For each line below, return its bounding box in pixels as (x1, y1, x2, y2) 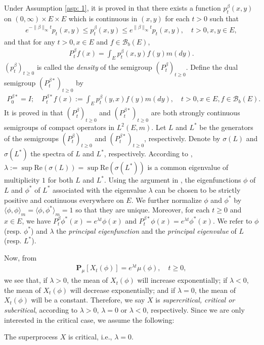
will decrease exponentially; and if (70, 284, 175, 295)
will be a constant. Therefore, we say (31, 294, 145, 305)
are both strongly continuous (151, 107, 240, 118)
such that (209, 13, 239, 23)
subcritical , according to (4, 304, 78, 315)
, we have (22, 215, 51, 226)
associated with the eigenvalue (53, 184, 146, 195)
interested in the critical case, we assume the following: (4, 314, 174, 325)
